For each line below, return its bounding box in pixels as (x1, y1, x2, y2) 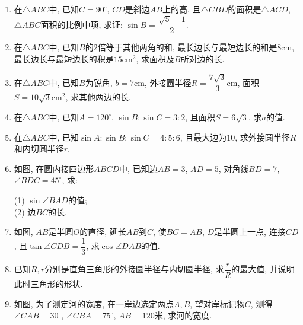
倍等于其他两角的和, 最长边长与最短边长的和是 (97, 41, 278, 53)
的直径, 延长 (79, 225, 126, 238)
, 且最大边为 (180, 130, 227, 143)
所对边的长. (180, 53, 225, 65)
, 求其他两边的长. (65, 91, 131, 103)
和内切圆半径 (14, 142, 64, 155)
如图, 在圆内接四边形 (14, 162, 94, 174)
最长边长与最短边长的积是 (14, 53, 114, 65)
